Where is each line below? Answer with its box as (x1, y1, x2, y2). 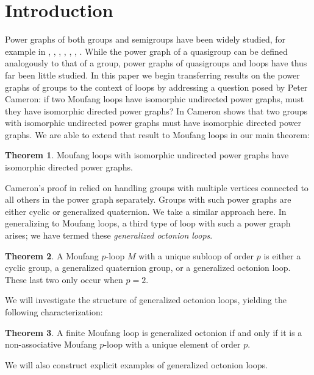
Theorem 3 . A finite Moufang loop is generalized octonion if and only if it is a (5, 326, 302, 338)
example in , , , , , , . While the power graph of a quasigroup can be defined (5, 44, 288, 57)
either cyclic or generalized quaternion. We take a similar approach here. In (5, 205, 287, 217)
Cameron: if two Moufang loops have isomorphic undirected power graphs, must (5, 93, 304, 105)
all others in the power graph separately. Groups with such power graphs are (5, 193, 291, 206)
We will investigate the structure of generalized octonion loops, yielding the (5, 293, 287, 306)
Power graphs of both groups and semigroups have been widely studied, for (5, 33, 286, 46)
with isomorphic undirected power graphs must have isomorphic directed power (5, 116, 301, 129)
